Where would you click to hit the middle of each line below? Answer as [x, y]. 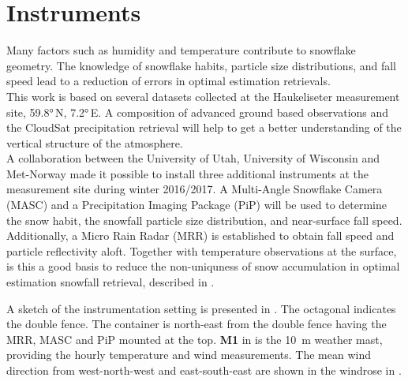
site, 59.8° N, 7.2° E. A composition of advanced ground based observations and [198, 112]
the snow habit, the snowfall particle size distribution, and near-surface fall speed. [204, 220]
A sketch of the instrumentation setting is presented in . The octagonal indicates [201, 308]
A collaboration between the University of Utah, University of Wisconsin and [193, 158]
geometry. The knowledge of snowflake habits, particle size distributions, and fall [202, 65]
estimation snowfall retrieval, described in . [110, 282]
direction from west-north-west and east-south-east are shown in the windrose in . [204, 370]
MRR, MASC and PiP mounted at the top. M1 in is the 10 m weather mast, [195, 339]
